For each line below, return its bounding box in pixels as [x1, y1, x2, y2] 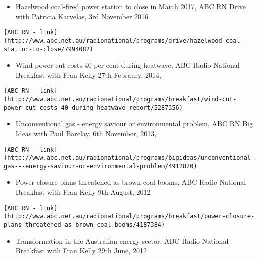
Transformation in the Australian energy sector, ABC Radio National [15, 235, 229, 246]
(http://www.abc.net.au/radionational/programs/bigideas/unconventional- [4, 154, 255, 162]
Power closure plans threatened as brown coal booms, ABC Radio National [15, 177, 246, 187]
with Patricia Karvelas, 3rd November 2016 [15, 11, 149, 21]
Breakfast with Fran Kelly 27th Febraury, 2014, [15, 69, 161, 80]
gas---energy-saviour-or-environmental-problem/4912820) [4, 162, 197, 170]
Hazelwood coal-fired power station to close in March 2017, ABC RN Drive [15, 1, 246, 11]
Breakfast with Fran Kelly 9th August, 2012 [15, 187, 151, 197]
